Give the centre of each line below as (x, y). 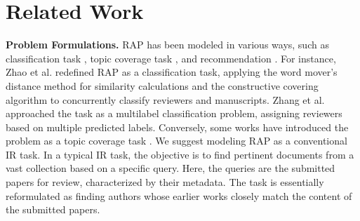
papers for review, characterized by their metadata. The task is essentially (165, 182)
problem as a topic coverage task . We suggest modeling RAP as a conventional (176, 141)
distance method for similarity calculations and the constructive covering (162, 85)
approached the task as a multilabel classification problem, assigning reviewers (174, 113)
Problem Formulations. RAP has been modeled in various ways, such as (167, 45)
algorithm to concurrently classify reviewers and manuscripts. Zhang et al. (165, 99)
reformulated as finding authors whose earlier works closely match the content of (179, 195)
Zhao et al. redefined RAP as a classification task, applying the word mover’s (172, 72)
